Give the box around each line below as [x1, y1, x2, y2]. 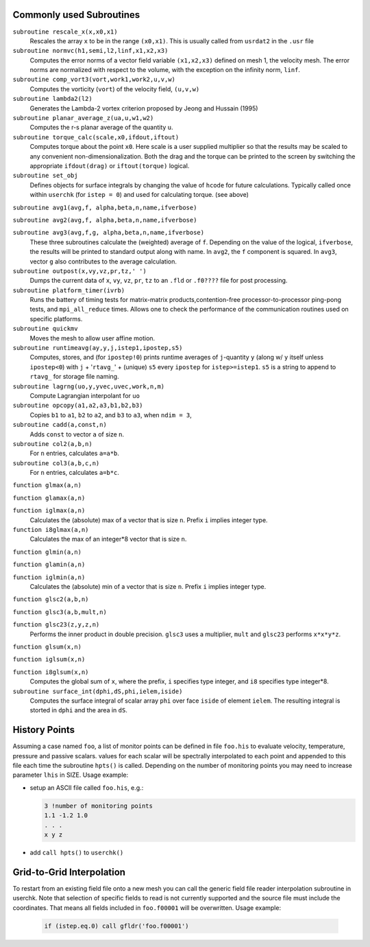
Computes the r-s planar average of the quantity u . [29, 124, 174, 132]
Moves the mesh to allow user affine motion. [29, 334, 156, 342]
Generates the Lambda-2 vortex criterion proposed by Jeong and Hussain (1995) [29, 104, 258, 113]
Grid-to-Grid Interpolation [12, 866, 126, 878]
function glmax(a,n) [12, 481, 82, 489]
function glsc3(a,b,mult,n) [12, 608, 108, 616]
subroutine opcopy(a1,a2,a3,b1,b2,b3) [12, 401, 143, 410]
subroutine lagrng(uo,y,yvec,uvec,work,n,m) [12, 382, 165, 390]
